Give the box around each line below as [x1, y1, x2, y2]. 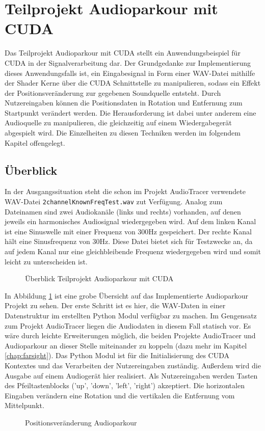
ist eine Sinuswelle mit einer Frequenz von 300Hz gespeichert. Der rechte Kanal [5, 226, 252, 236]
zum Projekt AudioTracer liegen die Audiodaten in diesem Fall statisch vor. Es [5, 320, 251, 331]
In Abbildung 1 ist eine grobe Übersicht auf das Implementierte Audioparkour [5, 290, 249, 301]
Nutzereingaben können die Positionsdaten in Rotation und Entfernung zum [5, 97, 243, 108]
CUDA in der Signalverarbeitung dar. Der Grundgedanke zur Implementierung [5, 57, 251, 68]
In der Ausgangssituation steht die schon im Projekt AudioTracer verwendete [5, 186, 246, 197]
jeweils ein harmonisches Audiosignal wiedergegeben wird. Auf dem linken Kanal [5, 216, 256, 227]
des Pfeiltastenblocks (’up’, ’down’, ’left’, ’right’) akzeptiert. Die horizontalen [5, 380, 245, 391]
